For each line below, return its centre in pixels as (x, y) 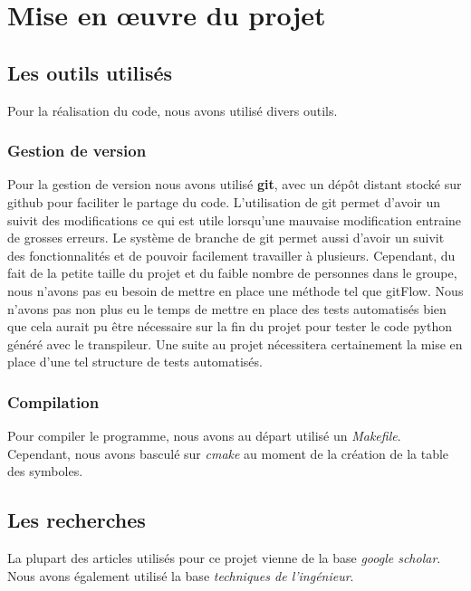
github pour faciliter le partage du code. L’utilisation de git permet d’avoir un (224, 201)
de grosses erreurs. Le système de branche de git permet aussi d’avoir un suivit (226, 238)
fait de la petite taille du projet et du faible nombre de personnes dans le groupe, (232, 273)
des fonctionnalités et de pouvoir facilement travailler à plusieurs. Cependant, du (231, 255)
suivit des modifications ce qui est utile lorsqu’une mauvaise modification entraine (235, 219)
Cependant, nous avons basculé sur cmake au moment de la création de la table (228, 453)
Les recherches (77, 520)
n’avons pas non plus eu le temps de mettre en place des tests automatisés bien (227, 308)
